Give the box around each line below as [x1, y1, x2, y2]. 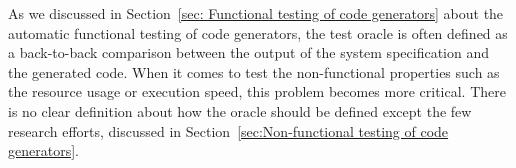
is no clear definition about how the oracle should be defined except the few [8, 100, 472, 121]
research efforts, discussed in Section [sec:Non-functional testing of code [8, 120, 449, 141]
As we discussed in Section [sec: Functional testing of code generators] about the [8, 3, 504, 23]
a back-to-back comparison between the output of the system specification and [8, 42, 489, 63]
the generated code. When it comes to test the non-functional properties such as [8, 61, 500, 82]
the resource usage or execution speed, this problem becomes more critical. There [8, 81, 506, 102]
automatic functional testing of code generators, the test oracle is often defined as [8, 22, 508, 43]
